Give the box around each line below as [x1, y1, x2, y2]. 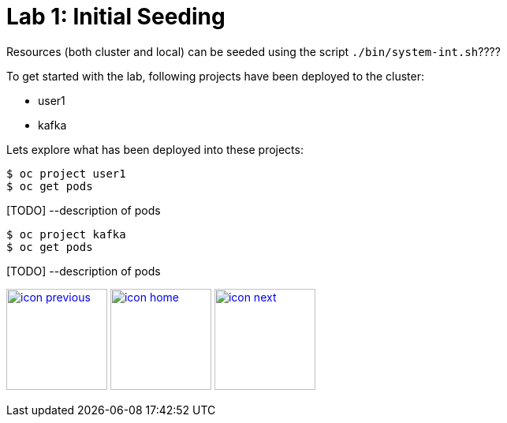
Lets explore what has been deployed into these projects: [6, 142, 304, 156]
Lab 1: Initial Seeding [6, 3, 226, 30]
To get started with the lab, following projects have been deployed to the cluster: [6, 69, 425, 83]
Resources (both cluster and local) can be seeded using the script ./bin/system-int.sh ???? [6, 44, 501, 58]
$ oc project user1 [6, 167, 126, 180]
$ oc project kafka [6, 227, 126, 241]
